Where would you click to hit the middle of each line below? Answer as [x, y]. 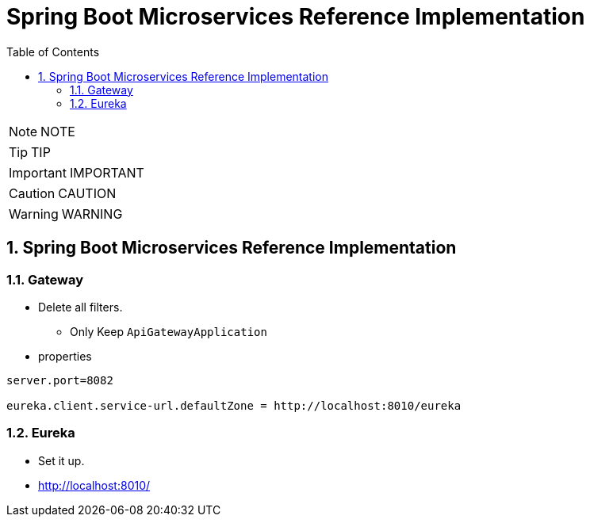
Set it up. [61, 460]
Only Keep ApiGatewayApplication [169, 331]
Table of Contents [53, 52]
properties [65, 356]
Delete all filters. [80, 307]
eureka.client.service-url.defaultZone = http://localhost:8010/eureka [234, 405]
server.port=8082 [60, 380]
